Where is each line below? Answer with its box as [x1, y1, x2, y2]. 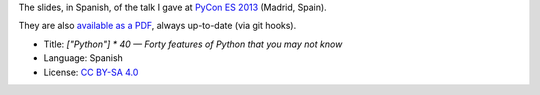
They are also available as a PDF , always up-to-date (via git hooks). [18, 20, 297, 32]
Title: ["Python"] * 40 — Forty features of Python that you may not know [43, 38, 343, 50]
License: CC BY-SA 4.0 [43, 66, 139, 78]
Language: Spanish [43, 52, 124, 64]
